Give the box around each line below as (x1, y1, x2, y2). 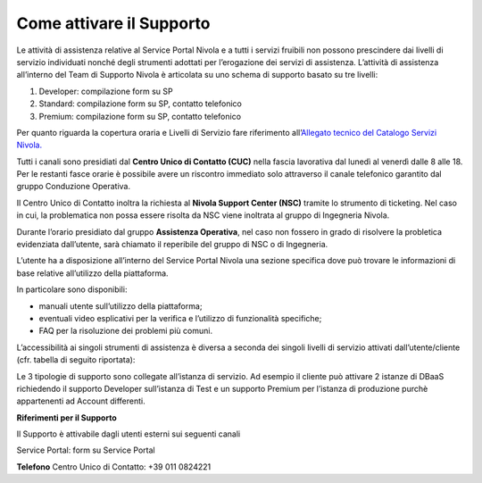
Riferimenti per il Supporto (16, 412, 117, 423)
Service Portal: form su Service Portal (16, 445, 155, 455)
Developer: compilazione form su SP (38, 86, 173, 96)
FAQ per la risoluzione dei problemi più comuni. (38, 326, 213, 337)
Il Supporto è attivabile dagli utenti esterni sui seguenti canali (16, 429, 241, 439)
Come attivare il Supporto (16, 13, 211, 33)
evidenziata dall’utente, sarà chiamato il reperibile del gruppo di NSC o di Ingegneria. (16, 239, 328, 250)
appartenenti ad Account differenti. (16, 396, 146, 406)
